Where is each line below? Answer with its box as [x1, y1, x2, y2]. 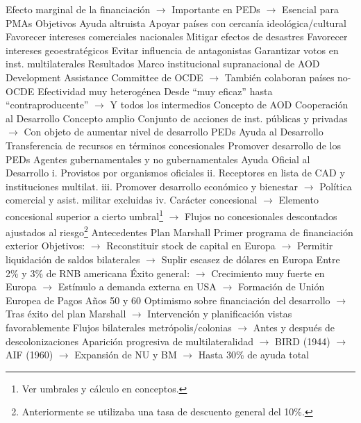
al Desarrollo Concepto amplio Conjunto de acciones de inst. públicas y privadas [6, 110, 348, 125]
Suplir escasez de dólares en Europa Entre [161, 252, 340, 266]
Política [319, 179, 352, 193]
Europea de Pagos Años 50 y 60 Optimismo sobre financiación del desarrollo [6, 292, 330, 307]
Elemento [278, 192, 319, 207]
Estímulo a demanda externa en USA [58, 279, 217, 294]
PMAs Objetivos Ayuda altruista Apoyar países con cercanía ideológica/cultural [6, 15, 346, 30]
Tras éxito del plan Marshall [6, 306, 126, 321]
